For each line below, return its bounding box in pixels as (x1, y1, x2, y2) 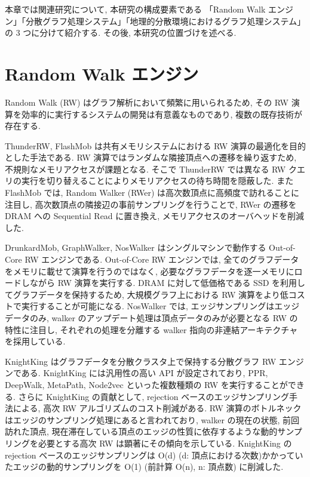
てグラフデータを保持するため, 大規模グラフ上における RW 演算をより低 (5, 288, 288, 300)
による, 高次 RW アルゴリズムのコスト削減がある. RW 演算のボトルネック (13, 402, 302, 414)
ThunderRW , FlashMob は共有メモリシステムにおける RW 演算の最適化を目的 (5, 139, 306, 152)
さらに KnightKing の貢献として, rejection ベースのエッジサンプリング (18, 390, 290, 402)
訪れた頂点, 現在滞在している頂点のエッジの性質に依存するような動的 (5, 425, 278, 438)
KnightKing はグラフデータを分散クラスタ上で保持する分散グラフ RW (5, 355, 277, 367)
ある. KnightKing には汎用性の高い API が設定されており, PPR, (21, 367, 268, 379)
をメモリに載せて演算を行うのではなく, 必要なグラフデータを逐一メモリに (5, 264, 294, 277)
